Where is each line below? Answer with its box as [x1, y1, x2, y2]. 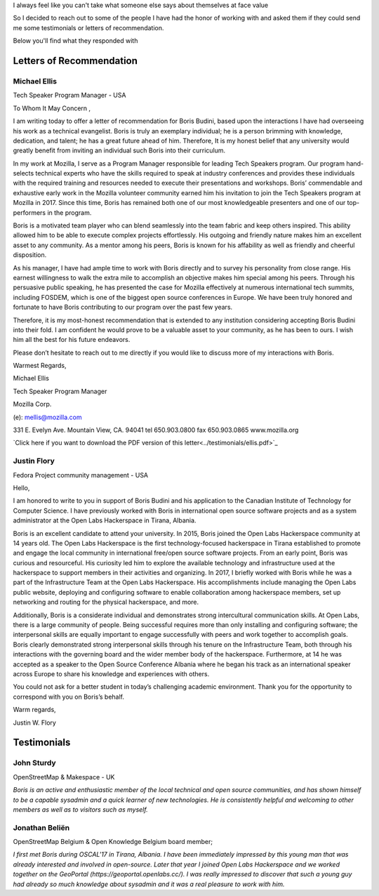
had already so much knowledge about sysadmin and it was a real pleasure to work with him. [13, 880, 285, 888]
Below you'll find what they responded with [13, 37, 138, 45]
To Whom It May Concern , [13, 104, 91, 112]
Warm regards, [13, 706, 56, 714]
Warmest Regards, [13, 362, 67, 370]
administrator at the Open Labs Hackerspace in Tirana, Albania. [13, 516, 197, 525]
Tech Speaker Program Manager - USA [13, 91, 126, 100]
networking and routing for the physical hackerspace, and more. [13, 598, 199, 607]
